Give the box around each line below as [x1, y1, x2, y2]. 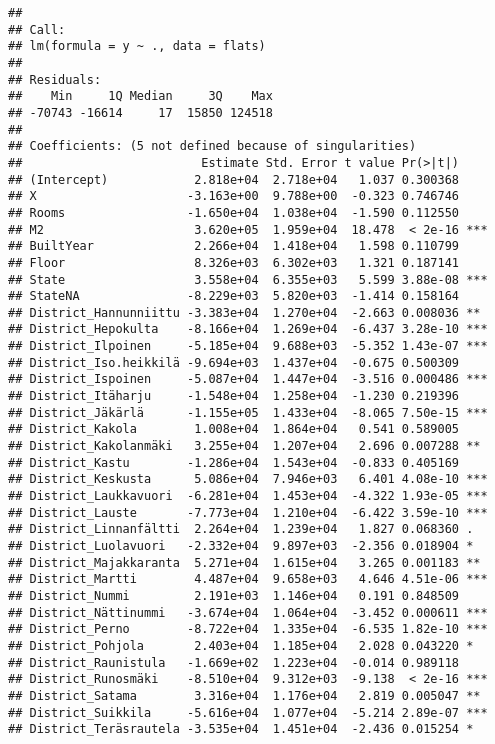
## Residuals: [8, 72, 102, 87]
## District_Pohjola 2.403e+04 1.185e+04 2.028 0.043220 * [8, 638, 474, 653]
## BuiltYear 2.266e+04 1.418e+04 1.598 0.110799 [8, 239, 460, 254]
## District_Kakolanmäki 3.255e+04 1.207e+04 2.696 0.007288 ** [8, 439, 481, 454]
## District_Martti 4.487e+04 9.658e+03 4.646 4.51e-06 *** [8, 572, 488, 587]
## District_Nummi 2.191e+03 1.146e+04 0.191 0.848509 [8, 588, 460, 603]
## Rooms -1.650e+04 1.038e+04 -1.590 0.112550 [8, 205, 460, 220]
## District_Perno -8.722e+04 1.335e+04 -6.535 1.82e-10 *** [8, 622, 488, 637]
